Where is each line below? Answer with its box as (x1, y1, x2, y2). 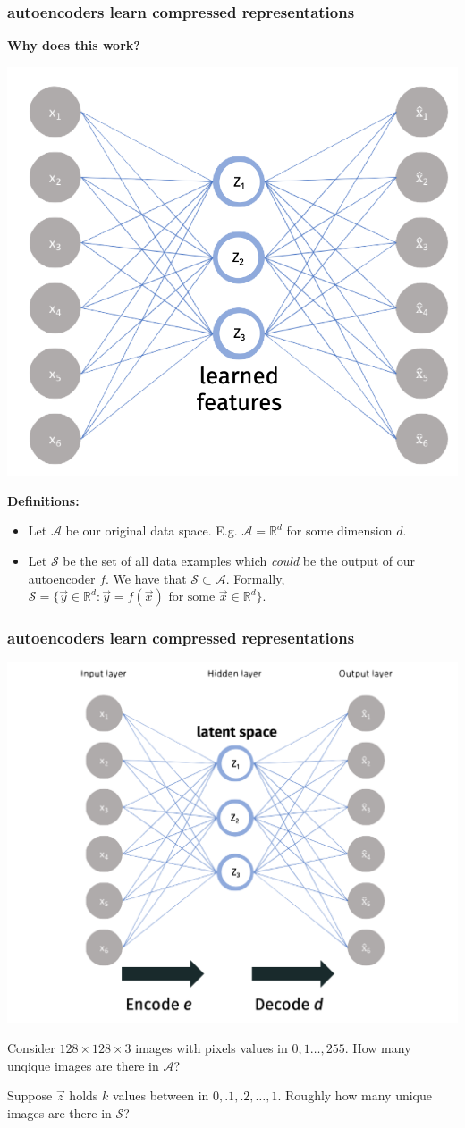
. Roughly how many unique (277, 1086, 432, 1105)
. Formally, (225, 568, 285, 587)
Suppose (7, 1086, 53, 1105)
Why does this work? (7, 36, 140, 55)
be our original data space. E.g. (65, 521, 238, 540)
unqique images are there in (7, 1056, 159, 1074)
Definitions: (7, 491, 80, 509)
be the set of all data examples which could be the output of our (63, 551, 416, 569)
